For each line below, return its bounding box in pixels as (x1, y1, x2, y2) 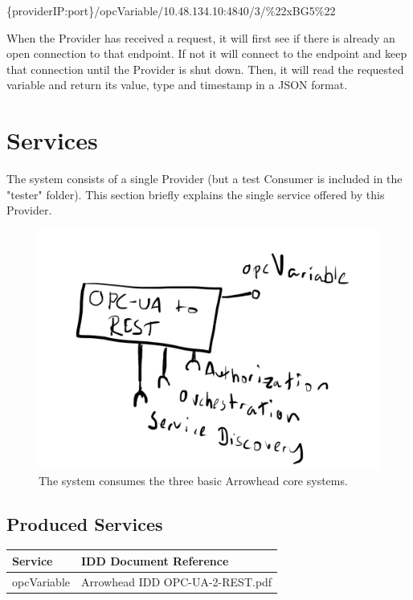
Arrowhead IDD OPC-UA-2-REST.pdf (81, 573, 272, 590)
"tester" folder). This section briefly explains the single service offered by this (6, 186, 385, 202)
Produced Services (6, 511, 163, 536)
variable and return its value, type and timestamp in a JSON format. (6, 76, 348, 93)
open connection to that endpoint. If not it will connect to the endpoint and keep (6, 45, 407, 62)
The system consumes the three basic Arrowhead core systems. (39, 471, 348, 488)
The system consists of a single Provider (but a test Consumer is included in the (6, 170, 403, 187)
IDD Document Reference (81, 552, 229, 569)
